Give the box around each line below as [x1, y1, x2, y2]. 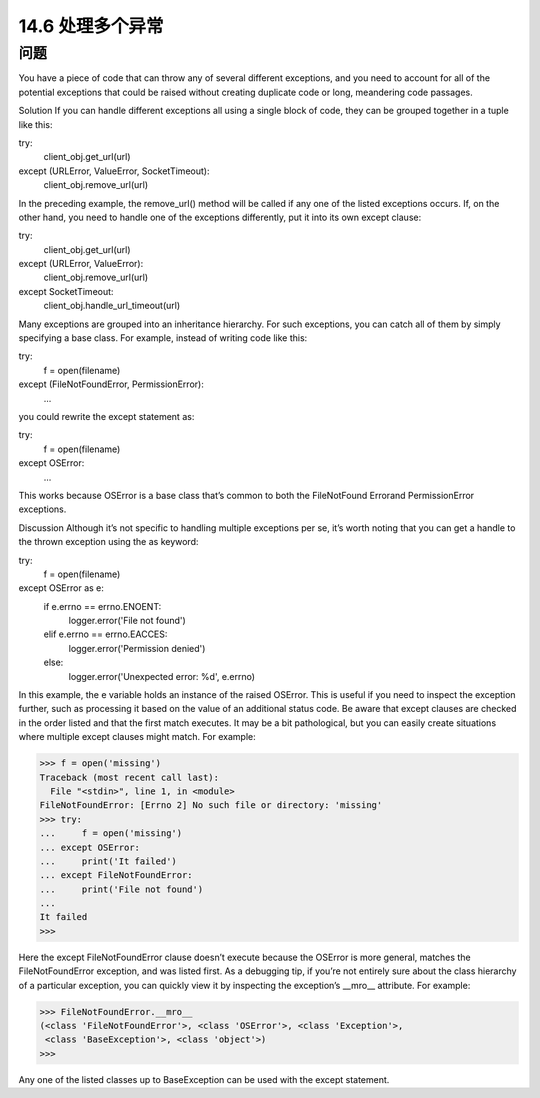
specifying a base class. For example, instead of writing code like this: [18, 332, 308, 344]
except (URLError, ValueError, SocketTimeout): [18, 165, 210, 177]
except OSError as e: [18, 582, 105, 594]
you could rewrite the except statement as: [18, 410, 195, 422]
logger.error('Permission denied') [68, 642, 206, 654]
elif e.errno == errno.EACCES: [43, 628, 168, 640]
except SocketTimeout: [18, 285, 114, 297]
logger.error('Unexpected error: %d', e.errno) [68, 670, 255, 682]
